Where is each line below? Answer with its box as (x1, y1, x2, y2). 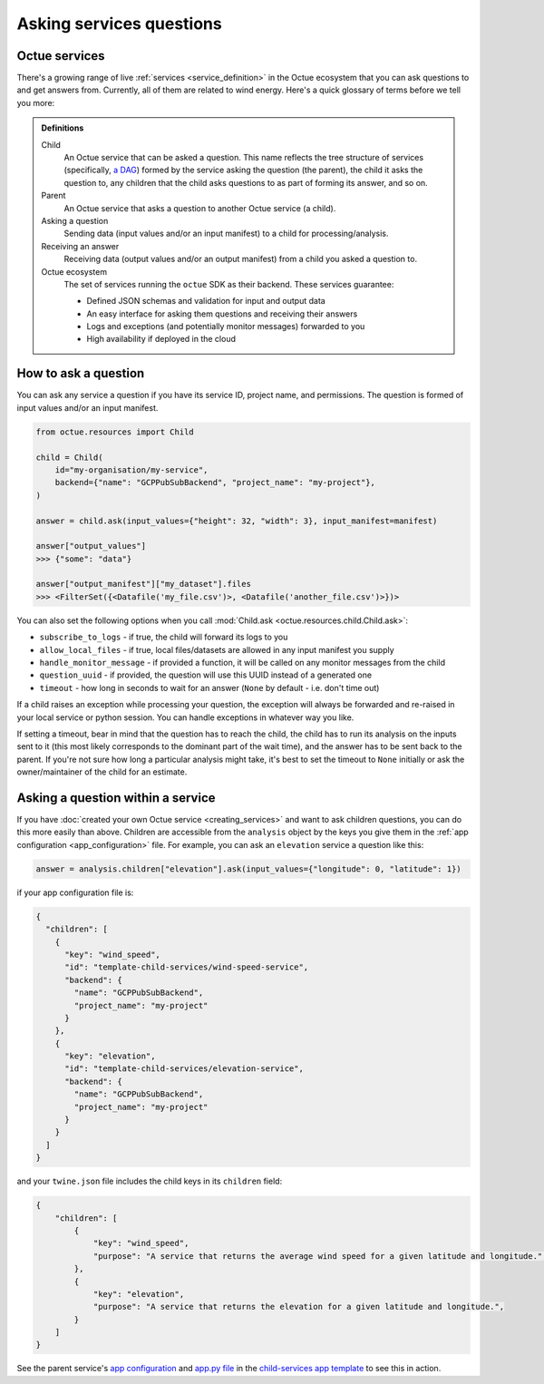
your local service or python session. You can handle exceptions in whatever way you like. (16, 712, 355, 723)
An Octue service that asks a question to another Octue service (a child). (63, 202, 336, 213)
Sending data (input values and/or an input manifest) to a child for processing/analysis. (63, 228, 389, 239)
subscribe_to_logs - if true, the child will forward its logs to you (39, 631, 288, 643)
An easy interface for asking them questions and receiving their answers (86, 308, 358, 319)
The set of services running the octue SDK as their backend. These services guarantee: (63, 278, 394, 289)
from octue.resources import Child (35, 426, 194, 437)
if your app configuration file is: (16, 887, 134, 898)
